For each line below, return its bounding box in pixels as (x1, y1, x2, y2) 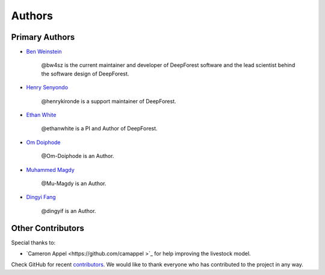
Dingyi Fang (26, 194, 57, 201)
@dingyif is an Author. (41, 207, 96, 214)
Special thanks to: (11, 239, 56, 246)
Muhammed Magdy (26, 166, 75, 173)
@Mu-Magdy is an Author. (41, 180, 107, 187)
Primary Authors (11, 32, 75, 42)
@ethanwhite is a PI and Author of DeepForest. (41, 125, 158, 132)
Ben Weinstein (26, 48, 63, 55)
